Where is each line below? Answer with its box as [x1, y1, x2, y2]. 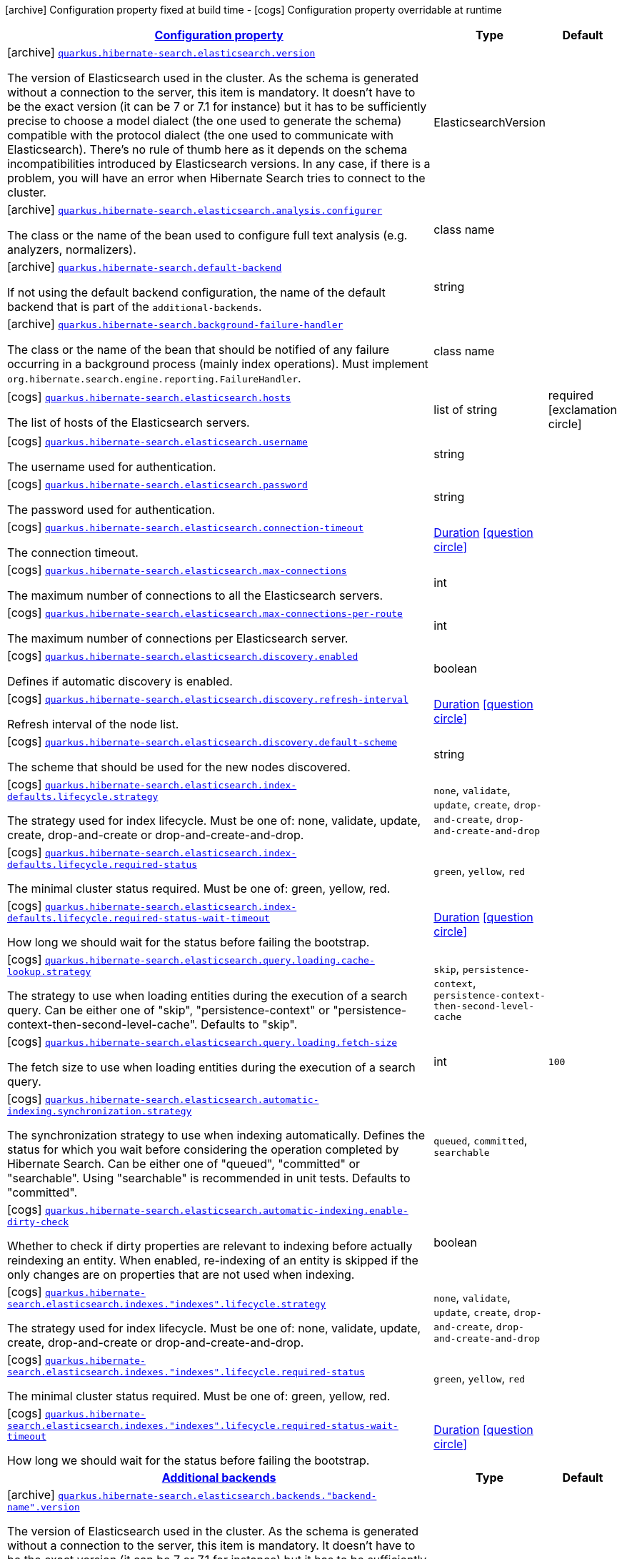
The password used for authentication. [7, 503, 216, 517]
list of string [433, 402, 498, 417]
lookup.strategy [7, 966, 91, 977]
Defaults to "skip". [200, 1017, 298, 1031]
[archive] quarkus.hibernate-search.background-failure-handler [7, 317, 343, 331]
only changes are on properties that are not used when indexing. [7, 1267, 355, 1282]
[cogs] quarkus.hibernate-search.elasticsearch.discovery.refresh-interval [7, 691, 408, 706]
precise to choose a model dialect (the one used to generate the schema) [7, 114, 402, 128]
